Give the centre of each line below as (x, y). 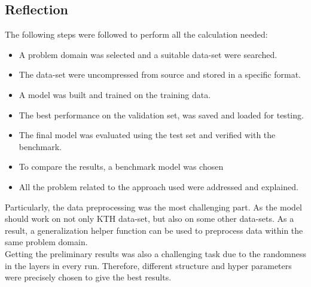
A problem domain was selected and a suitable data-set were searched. (148, 54)
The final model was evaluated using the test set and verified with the (147, 135)
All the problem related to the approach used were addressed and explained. (158, 186)
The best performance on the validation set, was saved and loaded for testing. (161, 115)
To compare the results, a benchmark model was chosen (121, 167)
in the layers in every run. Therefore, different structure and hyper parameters (148, 265)
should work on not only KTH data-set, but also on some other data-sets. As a (150, 219)
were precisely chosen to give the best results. (88, 277)
